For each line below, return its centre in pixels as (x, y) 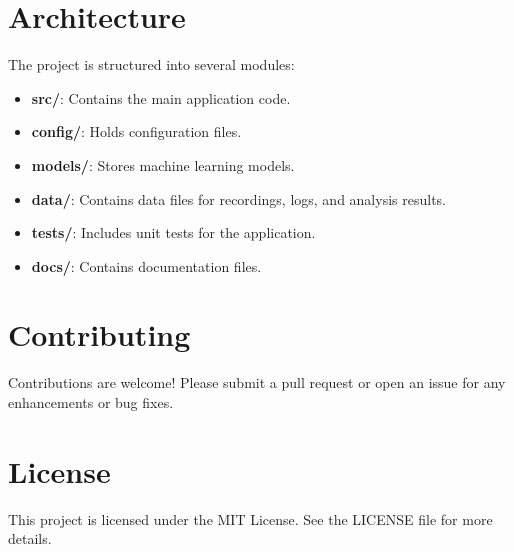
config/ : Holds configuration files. (136, 131)
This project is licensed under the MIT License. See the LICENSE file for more (250, 518)
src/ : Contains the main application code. (161, 97)
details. (30, 538)
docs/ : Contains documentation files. (146, 265)
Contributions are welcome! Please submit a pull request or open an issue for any (257, 382)
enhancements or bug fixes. (91, 402)
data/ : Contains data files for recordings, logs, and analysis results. (238, 198)
